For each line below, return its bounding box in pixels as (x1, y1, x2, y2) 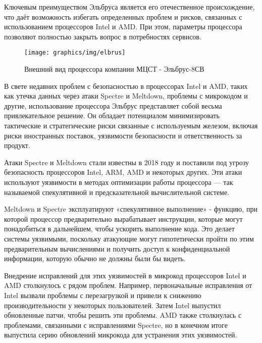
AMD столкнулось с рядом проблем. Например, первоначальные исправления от (4, 280, 252, 290)
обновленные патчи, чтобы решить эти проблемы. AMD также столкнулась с (4, 310, 242, 320)
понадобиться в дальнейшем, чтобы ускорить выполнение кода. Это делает (4, 223, 235, 234)
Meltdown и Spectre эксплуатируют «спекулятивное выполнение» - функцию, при (4, 204, 257, 214)
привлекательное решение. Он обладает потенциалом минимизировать (4, 110, 220, 121)
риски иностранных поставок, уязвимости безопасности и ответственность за (4, 130, 242, 140)
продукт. (4, 140, 30, 151)
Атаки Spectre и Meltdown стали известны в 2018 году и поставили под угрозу (4, 157, 249, 167)
